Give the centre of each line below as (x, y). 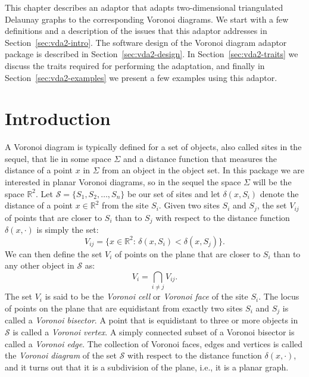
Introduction (58, 118)
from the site (125, 205)
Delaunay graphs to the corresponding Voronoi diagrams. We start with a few (147, 19)
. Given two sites (189, 205)
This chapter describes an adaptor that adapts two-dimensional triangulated (144, 7)
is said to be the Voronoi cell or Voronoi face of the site (146, 296)
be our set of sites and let (174, 193)
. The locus (279, 296)
